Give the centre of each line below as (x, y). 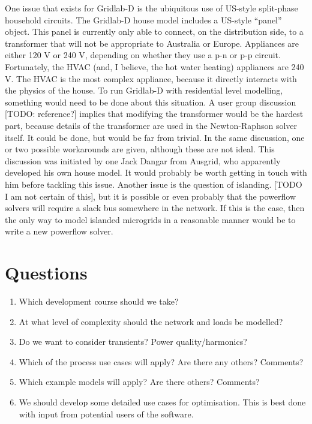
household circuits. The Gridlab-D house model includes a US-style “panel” (143, 19)
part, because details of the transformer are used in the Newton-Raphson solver (151, 125)
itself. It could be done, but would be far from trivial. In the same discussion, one (155, 137)
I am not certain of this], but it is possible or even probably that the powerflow (151, 196)
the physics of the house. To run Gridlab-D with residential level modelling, (144, 90)
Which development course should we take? (99, 301)
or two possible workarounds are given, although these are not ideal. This (140, 149)
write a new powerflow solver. (59, 231)
